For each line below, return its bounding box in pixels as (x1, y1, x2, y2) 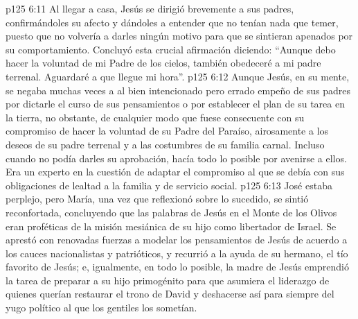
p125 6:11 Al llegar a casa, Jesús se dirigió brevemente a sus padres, (6, 1, 294, 15)
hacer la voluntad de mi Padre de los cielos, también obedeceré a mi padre (6, 55, 321, 70)
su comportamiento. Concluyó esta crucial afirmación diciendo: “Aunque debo (6, 42, 336, 56)
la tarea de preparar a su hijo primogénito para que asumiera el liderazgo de (6, 273, 330, 287)
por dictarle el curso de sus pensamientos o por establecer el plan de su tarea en (6, 96, 345, 111)
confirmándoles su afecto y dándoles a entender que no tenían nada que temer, (6, 15, 339, 29)
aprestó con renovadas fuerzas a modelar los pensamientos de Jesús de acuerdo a (6, 232, 348, 247)
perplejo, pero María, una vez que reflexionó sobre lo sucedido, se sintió (6, 191, 309, 206)
